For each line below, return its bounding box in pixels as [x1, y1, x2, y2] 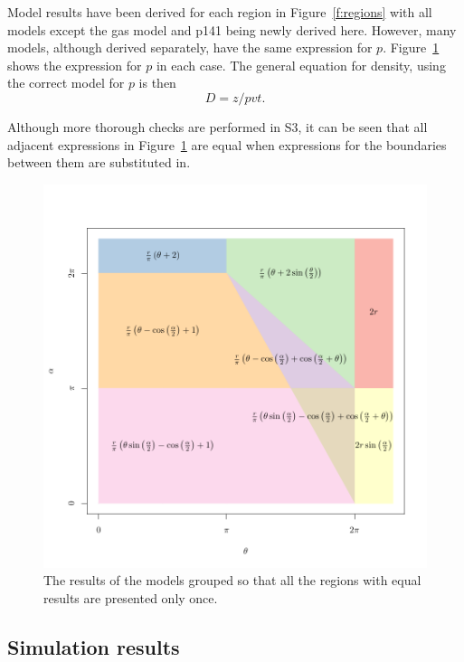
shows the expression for [7, 55, 142, 74]
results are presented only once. [43, 588, 218, 607]
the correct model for [7, 73, 125, 92]
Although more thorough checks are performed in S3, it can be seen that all [7, 117, 428, 136]
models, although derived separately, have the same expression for [7, 38, 373, 57]
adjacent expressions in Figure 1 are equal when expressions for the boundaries [7, 135, 447, 154]
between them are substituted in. [7, 153, 191, 172]
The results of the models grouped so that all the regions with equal [43, 571, 421, 590]
